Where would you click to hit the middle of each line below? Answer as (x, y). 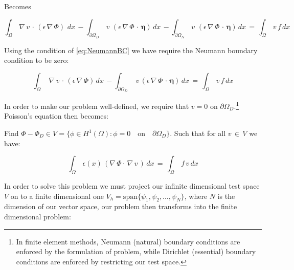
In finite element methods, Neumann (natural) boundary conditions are (128, 241)
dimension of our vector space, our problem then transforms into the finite (121, 206)
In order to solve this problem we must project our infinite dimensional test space (132, 186)
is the (226, 196)
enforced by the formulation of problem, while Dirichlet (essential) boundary (136, 251)
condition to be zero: (37, 60)
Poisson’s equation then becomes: (56, 116)
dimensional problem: (38, 216)
